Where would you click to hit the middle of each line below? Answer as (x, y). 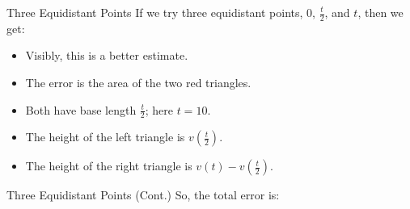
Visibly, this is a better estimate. (107, 55)
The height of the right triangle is (109, 166)
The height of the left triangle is (105, 137)
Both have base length (81, 109)
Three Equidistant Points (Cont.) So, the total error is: (143, 195)
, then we (380, 12)
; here (159, 109)
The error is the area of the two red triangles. (138, 83)
